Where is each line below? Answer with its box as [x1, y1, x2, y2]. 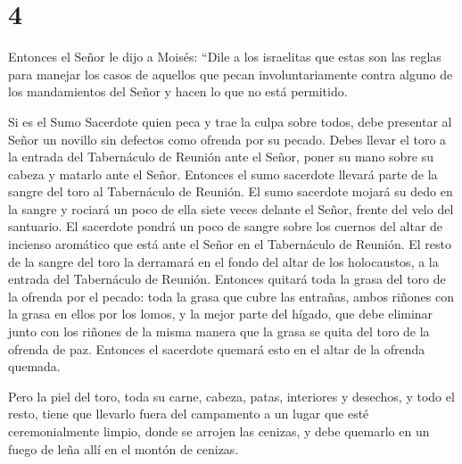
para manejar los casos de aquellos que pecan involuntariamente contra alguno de [8, 64, 453, 83]
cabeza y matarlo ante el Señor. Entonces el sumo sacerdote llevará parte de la [8, 164, 438, 183]
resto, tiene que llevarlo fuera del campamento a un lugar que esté [8, 404, 369, 423]
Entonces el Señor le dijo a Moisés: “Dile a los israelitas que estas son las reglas [8, 47, 441, 66]
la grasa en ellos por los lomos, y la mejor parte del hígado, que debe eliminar [8, 304, 433, 323]
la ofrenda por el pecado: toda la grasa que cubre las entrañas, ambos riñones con [8, 286, 454, 305]
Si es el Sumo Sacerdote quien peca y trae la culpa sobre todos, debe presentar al [8, 112, 452, 130]
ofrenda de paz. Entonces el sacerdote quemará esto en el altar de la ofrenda [8, 339, 425, 358]
